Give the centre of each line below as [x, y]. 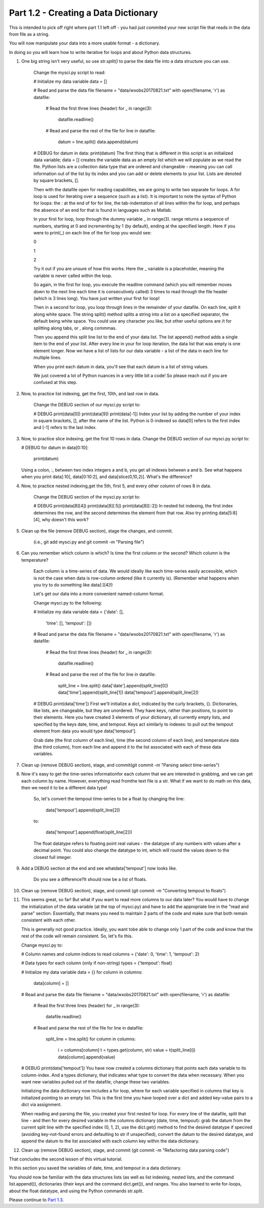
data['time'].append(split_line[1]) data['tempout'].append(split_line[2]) [128, 692]
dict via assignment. [42, 1105]
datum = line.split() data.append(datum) [98, 142]
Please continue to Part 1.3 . [36, 1200]
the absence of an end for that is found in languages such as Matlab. [103, 210]
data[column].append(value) [87, 1057]
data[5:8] [228, 513]
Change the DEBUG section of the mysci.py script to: [87, 497]
